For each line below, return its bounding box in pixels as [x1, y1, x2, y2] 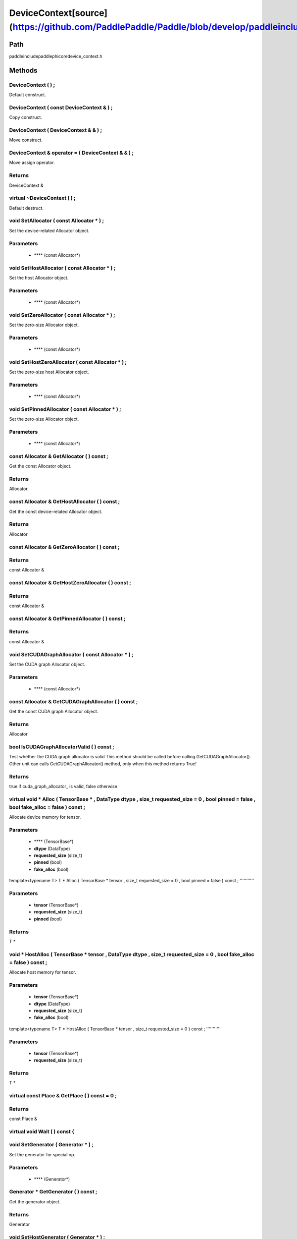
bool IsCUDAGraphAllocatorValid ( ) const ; [9, 743, 115, 750]
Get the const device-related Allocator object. [9, 508, 102, 514]
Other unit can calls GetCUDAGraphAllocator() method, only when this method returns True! [9, 761, 197, 767]
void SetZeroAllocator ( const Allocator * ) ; [9, 311, 116, 318]
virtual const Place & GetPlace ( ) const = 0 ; [9, 1092, 117, 1099]
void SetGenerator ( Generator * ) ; [9, 1141, 94, 1148]
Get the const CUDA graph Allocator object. [9, 709, 99, 715]
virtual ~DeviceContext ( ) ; [9, 195, 76, 202]
